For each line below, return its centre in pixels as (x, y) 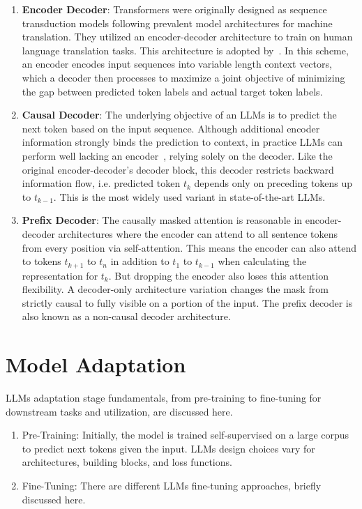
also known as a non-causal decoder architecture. (126, 316)
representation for (60, 275)
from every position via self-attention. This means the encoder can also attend (189, 247)
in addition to (140, 261)
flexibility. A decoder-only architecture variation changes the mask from (175, 289)
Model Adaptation (96, 364)
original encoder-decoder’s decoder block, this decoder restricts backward (178, 169)
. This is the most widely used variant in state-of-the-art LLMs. (189, 196)
